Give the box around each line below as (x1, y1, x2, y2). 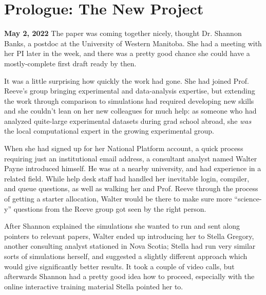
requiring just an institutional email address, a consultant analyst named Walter (4, 153, 257, 163)
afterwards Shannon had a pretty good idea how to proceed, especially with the (4, 271, 255, 282)
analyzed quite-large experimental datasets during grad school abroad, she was (4, 115, 252, 126)
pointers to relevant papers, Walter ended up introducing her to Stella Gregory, (4, 230, 254, 241)
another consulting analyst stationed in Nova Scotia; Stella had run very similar (4, 241, 256, 251)
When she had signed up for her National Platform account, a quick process (4, 143, 243, 154)
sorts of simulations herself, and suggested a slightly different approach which (4, 251, 248, 261)
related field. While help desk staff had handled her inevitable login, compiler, (4, 173, 250, 183)
